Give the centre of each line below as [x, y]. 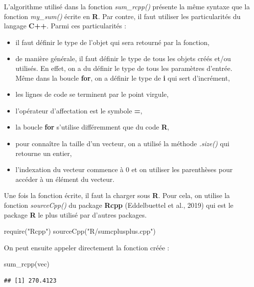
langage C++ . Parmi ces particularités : [65, 26]
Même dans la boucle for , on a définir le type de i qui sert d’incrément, [123, 77]
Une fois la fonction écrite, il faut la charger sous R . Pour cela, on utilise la [117, 195]
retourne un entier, [44, 153]
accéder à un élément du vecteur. [65, 179]
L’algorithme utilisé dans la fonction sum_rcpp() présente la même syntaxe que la [127, 6]
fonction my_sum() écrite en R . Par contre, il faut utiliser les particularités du [122, 16]
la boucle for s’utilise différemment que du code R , [92, 127]
